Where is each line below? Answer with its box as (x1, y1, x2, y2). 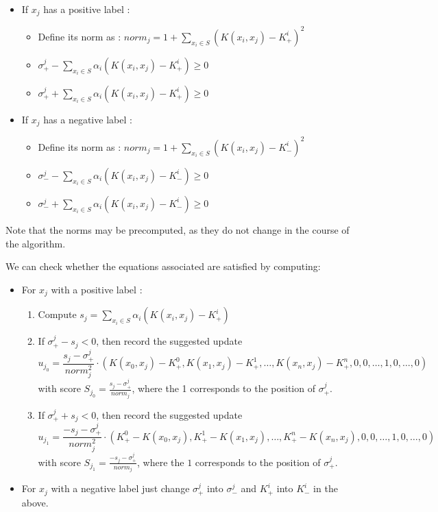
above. (21, 495, 49, 509)
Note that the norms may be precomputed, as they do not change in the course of (5, 222, 350, 236)
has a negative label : (43, 112, 132, 126)
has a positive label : (43, 2, 130, 16)
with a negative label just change (51, 481, 190, 496)
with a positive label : (51, 282, 143, 296)
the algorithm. (5, 236, 66, 250)
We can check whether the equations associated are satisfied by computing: (5, 259, 321, 273)
